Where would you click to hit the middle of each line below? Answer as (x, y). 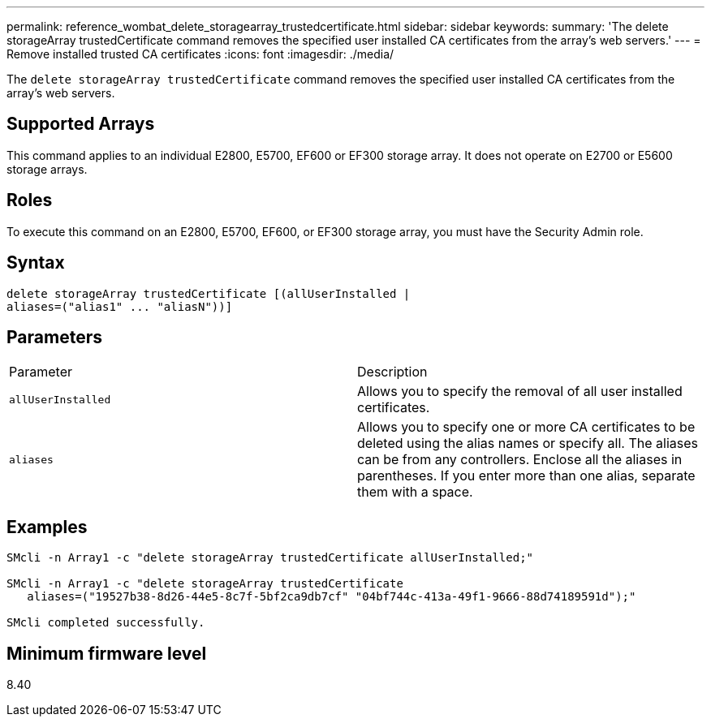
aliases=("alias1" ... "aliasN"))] (120, 306)
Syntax (36, 263)
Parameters (54, 337)
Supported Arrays (81, 124)
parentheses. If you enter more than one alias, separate (526, 476)
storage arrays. (47, 169)
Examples (47, 527)
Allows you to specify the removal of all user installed (520, 392)
